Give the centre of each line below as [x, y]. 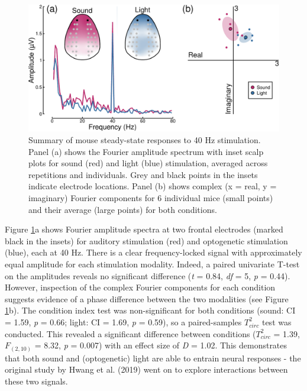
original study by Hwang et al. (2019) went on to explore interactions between [146, 369]
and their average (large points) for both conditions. [123, 209]
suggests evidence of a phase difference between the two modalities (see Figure [147, 298]
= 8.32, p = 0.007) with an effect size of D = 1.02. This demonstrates [161, 345]
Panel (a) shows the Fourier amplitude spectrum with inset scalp [146, 151]
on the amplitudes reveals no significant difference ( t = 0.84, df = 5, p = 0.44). [148, 275]
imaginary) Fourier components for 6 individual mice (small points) [151, 198]
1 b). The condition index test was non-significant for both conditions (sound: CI [150, 310]
